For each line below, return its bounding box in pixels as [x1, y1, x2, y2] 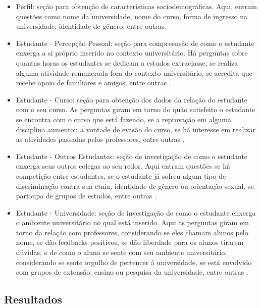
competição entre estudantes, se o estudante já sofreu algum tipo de [16, 170, 226, 181]
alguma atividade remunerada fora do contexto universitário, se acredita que [16, 67, 252, 78]
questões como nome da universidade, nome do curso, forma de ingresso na [16, 11, 248, 21]
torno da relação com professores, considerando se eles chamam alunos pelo [16, 227, 248, 237]
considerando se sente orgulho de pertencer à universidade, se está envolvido [16, 256, 252, 267]
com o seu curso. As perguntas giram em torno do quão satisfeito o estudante [16, 104, 255, 115]
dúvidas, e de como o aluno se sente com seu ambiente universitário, [16, 247, 227, 258]
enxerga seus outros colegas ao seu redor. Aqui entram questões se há [16, 161, 231, 171]
